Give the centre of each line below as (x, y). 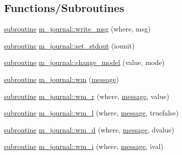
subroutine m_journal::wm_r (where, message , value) (87, 96)
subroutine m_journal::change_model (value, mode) (84, 62)
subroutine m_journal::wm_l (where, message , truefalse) (92, 113)
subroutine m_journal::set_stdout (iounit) (69, 45)
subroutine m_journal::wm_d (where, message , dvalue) (89, 129)
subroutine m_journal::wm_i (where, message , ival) (84, 146)
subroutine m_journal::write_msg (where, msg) (77, 29)
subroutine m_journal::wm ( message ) (62, 79)
